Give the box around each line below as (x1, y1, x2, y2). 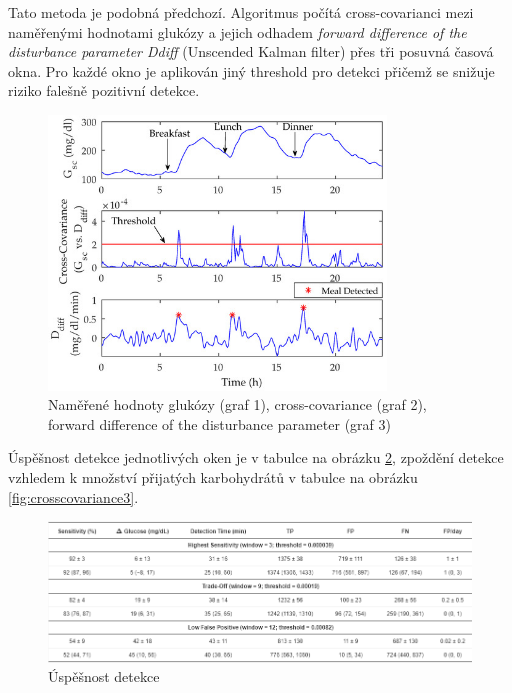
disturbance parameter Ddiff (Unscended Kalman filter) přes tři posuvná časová (8, 41, 494, 62)
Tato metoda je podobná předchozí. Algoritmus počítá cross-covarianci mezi (8, 2, 474, 22)
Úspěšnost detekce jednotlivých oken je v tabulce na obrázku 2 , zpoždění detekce (8, 447, 504, 468)
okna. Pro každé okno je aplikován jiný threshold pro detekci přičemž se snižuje (8, 60, 495, 81)
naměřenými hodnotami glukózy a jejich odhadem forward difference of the (8, 21, 467, 42)
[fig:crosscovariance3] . (8, 486, 139, 507)
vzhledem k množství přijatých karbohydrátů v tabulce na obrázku (8, 467, 418, 487)
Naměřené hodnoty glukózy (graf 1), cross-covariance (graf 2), (48, 394, 427, 415)
